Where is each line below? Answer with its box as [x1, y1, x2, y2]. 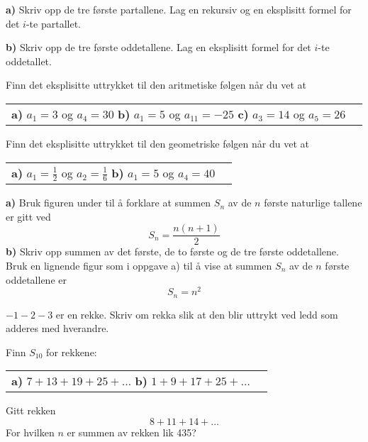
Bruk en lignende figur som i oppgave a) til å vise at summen [6, 258, 272, 272]
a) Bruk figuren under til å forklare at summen [6, 195, 211, 210]
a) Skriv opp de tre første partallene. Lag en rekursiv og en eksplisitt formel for [6, 2, 352, 16]
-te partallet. [26, 16, 81, 31]
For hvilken [6, 425, 55, 440]
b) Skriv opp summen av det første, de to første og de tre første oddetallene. [6, 244, 339, 259]
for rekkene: [46, 344, 97, 359]
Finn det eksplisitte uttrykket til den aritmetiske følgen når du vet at [6, 77, 307, 92]
